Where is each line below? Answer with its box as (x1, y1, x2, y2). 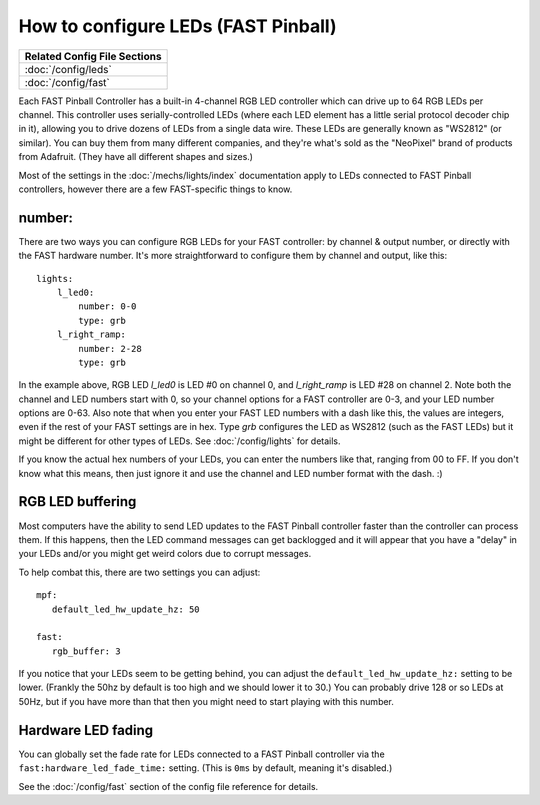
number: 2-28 (78, 343, 142, 354)
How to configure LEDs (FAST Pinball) (18, 15, 337, 37)
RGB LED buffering (18, 493, 137, 510)
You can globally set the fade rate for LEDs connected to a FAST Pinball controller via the (18, 748, 385, 760)
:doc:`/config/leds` (24, 62, 112, 76)
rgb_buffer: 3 (51, 645, 121, 657)
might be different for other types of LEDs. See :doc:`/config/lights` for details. (18, 435, 341, 447)
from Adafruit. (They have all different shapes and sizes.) (18, 151, 254, 163)
